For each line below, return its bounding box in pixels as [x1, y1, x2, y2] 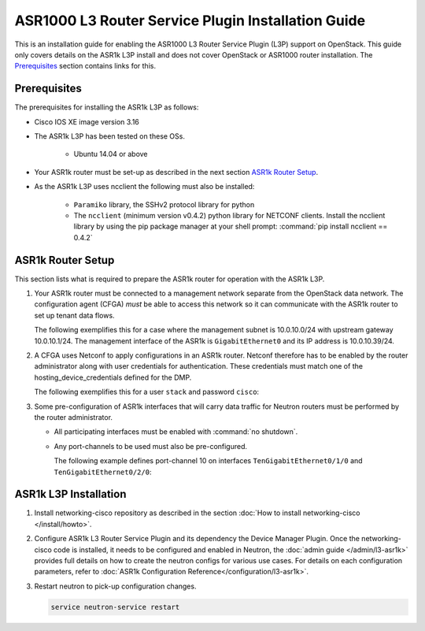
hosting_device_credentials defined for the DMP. [34, 373, 192, 382]
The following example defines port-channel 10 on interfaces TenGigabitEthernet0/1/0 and [54, 456, 363, 466]
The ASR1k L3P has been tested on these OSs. [34, 132, 185, 141]
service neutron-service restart [50, 603, 180, 611]
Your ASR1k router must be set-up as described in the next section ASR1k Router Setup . [34, 167, 319, 176]
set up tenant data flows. [34, 310, 115, 320]
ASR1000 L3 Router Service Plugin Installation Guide [14, 12, 366, 29]
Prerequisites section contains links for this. [14, 61, 157, 71]
